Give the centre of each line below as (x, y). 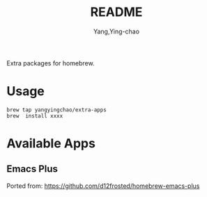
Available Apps (51, 144)
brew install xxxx (35, 116)
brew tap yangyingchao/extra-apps (57, 110)
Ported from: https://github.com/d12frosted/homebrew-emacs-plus (103, 186)
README (116, 12)
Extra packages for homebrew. (51, 63)
